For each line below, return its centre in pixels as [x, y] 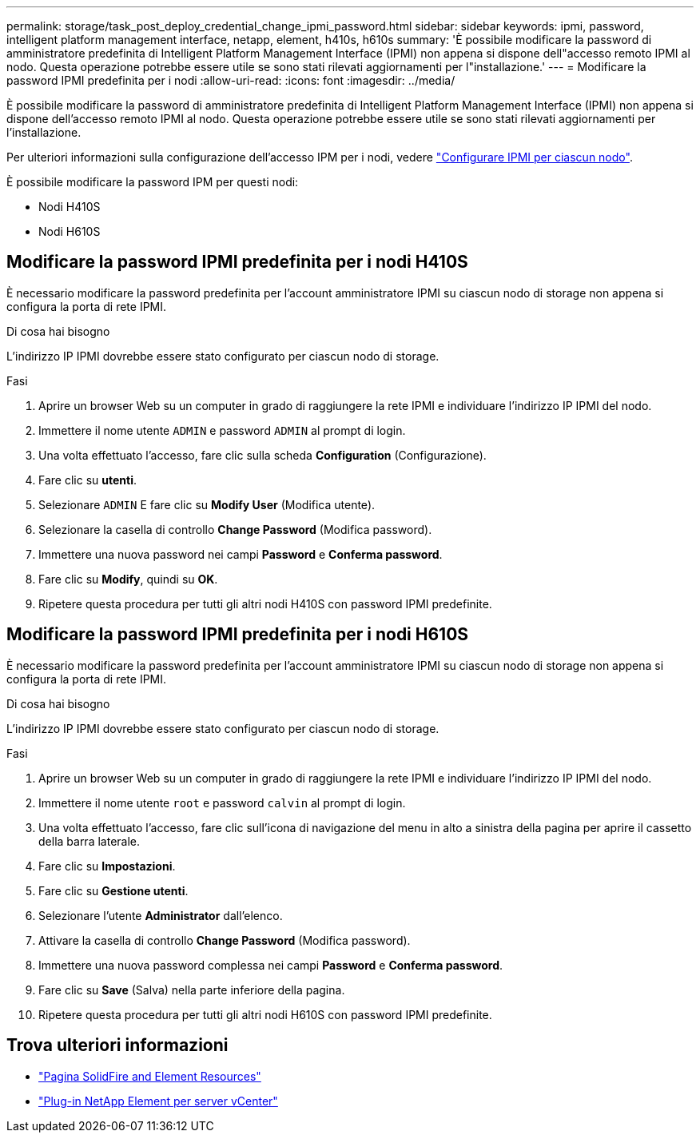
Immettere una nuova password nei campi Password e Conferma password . [241, 554]
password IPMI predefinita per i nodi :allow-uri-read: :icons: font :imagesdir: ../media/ [231, 80]
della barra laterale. [89, 841]
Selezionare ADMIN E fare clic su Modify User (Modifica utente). [207, 504]
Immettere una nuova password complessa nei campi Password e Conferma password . [270, 965]
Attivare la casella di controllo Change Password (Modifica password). [225, 940]
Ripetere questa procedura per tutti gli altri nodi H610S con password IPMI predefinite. [265, 1014]
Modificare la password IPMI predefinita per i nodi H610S [238, 635]
